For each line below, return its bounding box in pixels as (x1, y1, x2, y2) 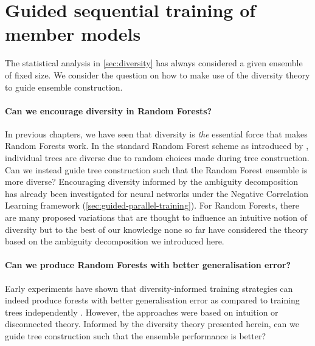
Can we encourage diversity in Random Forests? (5, 104, 212, 117)
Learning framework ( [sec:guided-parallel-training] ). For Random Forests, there (5, 199, 299, 212)
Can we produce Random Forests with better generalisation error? (5, 258, 291, 271)
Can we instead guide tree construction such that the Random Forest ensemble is (5, 163, 308, 176)
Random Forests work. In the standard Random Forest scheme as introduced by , (5, 139, 309, 152)
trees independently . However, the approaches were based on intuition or (5, 305, 279, 318)
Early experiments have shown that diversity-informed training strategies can (5, 282, 293, 294)
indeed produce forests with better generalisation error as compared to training (5, 294, 300, 306)
